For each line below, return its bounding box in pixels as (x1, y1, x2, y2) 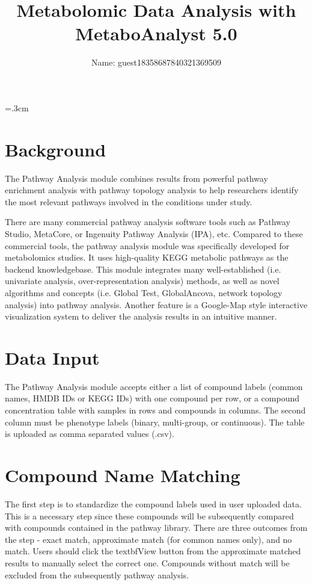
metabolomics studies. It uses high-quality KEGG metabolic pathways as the (5, 251, 289, 264)
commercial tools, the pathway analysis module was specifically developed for (5, 239, 290, 252)
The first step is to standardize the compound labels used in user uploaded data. (5, 497, 302, 510)
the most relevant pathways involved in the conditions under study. (5, 195, 252, 208)
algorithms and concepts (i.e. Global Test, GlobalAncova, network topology (5, 286, 283, 299)
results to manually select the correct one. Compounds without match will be (5, 556, 290, 569)
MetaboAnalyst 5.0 (75, 21, 237, 46)
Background (5, 137, 106, 161)
